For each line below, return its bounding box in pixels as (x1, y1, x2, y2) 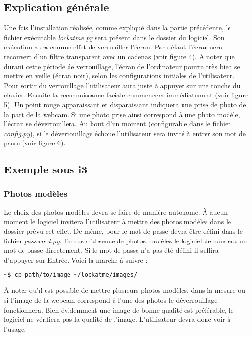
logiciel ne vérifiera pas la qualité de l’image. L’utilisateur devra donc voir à (4, 314, 231, 324)
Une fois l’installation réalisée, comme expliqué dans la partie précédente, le (4, 23, 231, 33)
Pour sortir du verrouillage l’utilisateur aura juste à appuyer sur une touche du (4, 80, 241, 90)
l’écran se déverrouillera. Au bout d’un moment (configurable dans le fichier (4, 119, 231, 129)
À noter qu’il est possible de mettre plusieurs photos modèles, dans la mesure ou (4, 285, 246, 295)
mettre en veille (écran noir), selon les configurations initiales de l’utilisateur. (4, 71, 235, 81)
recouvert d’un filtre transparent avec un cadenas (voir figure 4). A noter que (4, 51, 235, 61)
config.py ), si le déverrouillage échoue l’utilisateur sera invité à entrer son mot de (4, 128, 246, 138)
